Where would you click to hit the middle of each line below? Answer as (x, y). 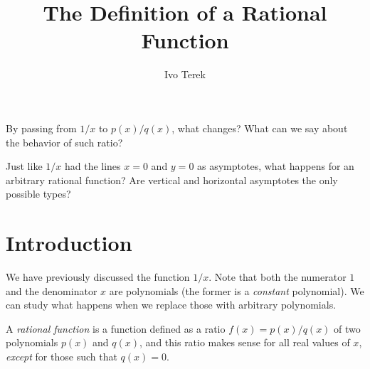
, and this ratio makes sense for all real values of (245, 342)
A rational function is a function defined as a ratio (116, 328)
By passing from (41, 128)
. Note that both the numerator (277, 277)
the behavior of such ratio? (64, 142)
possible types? (38, 194)
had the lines (92, 166)
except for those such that (62, 356)
